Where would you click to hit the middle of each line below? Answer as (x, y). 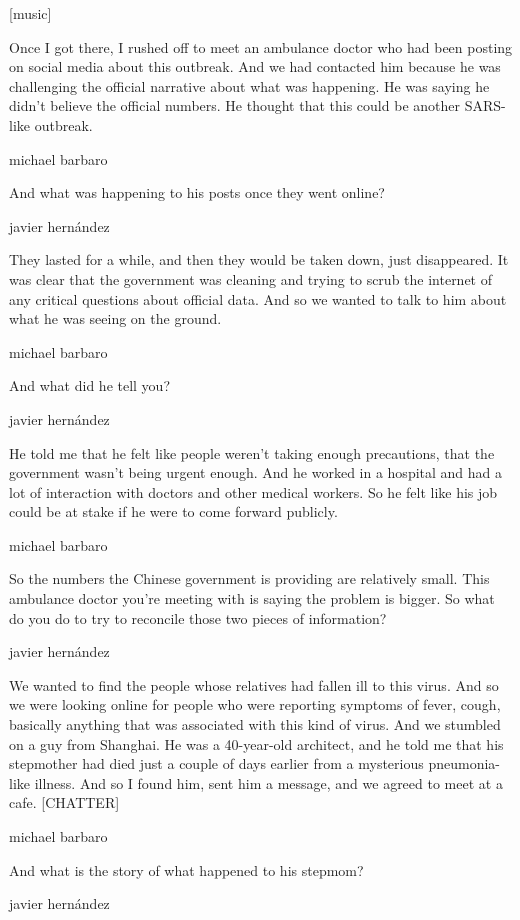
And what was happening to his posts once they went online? (197, 192)
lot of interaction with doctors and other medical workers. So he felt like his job (253, 491)
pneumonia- (464, 763)
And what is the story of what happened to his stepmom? (186, 869)
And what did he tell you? (90, 385)
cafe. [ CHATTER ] (64, 802)
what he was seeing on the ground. (115, 318)
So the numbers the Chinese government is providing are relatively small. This (249, 578)
